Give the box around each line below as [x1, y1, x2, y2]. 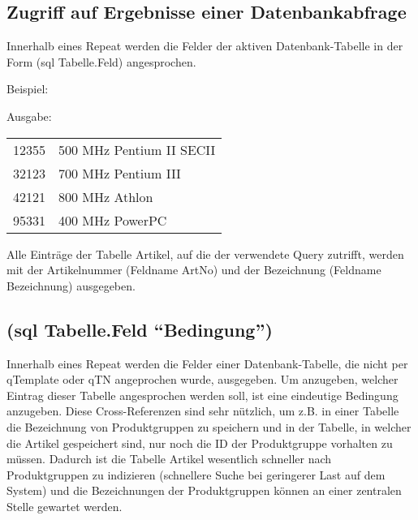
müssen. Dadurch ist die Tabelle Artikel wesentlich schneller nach [6, 450, 332, 467]
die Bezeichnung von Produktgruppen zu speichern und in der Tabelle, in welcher [6, 418, 412, 435]
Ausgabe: [6, 107, 52, 124]
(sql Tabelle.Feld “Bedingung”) [6, 316, 273, 342]
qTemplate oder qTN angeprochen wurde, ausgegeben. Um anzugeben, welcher [6, 371, 399, 388]
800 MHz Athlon [58, 187, 153, 206]
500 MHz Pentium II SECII [58, 140, 216, 159]
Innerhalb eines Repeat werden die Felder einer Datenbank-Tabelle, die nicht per [6, 355, 408, 372]
